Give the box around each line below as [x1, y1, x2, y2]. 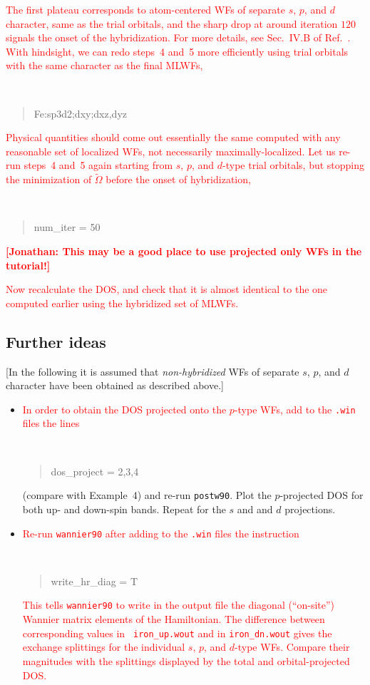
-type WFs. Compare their [235, 639, 350, 654]
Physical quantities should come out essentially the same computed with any [6, 130, 341, 145]
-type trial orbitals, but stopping [222, 158, 365, 172]
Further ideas [6, 330, 106, 352]
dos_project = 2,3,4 [51, 463, 139, 478]
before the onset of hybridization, [106, 172, 251, 187]
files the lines [22, 416, 80, 431]
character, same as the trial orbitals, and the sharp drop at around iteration [6, 16, 338, 31]
